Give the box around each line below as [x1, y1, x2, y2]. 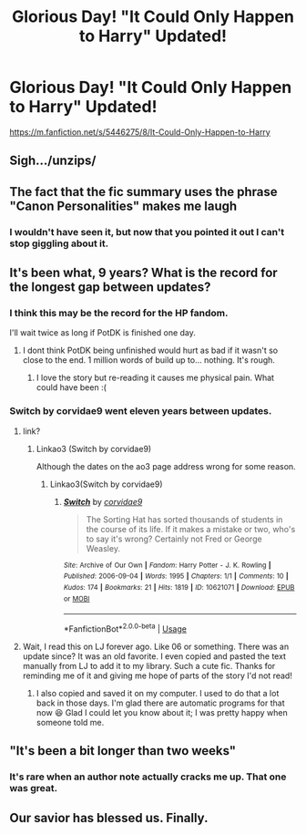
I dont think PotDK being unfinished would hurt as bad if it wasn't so [22, 345, 279, 356]
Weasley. [86, 542, 121, 553]
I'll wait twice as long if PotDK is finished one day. [9, 327, 196, 338]
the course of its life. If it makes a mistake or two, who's [86, 523, 296, 534]
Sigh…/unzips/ [9, 153, 97, 169]
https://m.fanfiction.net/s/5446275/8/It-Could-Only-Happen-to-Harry [9, 126, 270, 138]
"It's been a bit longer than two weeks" [9, 743, 237, 758]
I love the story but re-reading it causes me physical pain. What [36, 372, 275, 384]
